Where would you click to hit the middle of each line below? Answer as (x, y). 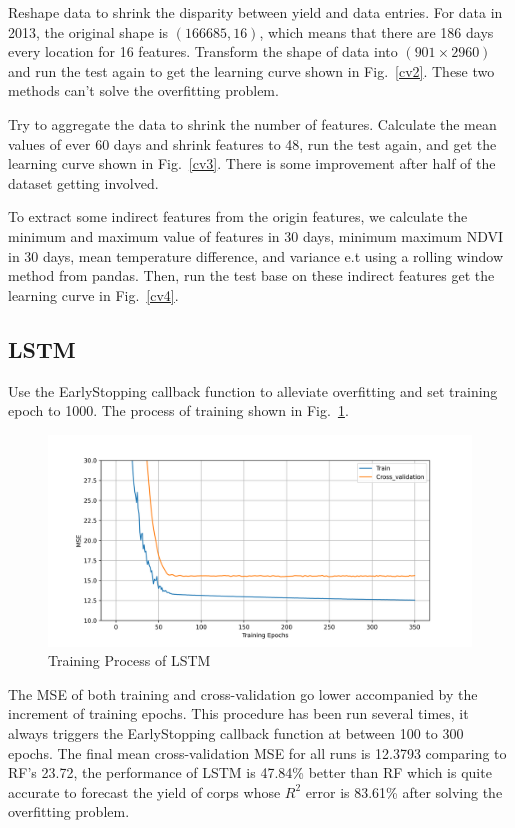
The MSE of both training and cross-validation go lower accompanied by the (243, 693)
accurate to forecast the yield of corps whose (144, 791)
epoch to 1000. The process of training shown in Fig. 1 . (178, 410)
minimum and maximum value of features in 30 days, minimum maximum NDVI (256, 235)
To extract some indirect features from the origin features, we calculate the (238, 216)
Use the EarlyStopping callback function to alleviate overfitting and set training (253, 390)
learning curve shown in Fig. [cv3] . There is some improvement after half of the (252, 163)
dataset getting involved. (83, 182)
